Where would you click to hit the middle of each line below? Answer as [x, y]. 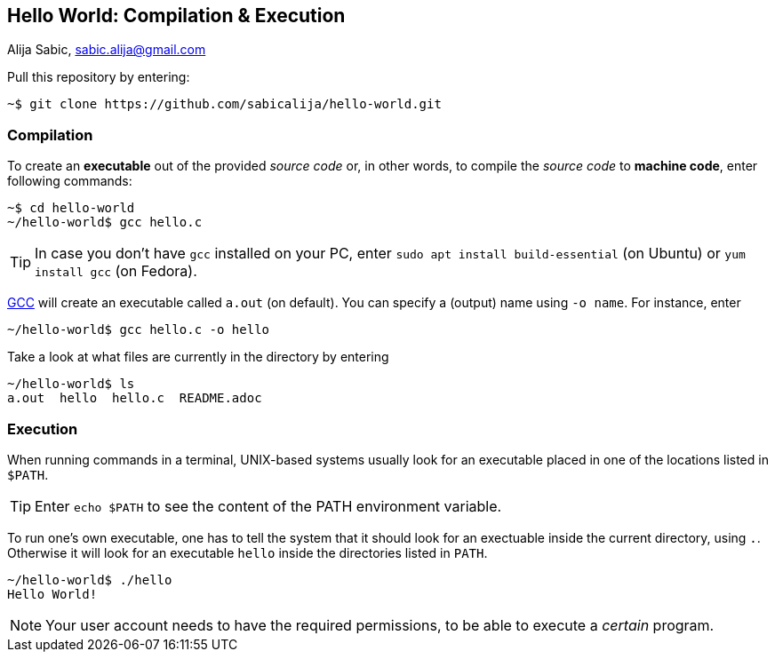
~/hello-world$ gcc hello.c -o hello [139, 330]
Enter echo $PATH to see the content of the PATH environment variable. [268, 506]
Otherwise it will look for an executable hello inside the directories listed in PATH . [248, 552]
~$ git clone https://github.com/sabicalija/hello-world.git [224, 104]
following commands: [70, 181]
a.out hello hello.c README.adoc [135, 398]
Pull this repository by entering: [99, 77]
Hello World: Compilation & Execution [176, 16]
